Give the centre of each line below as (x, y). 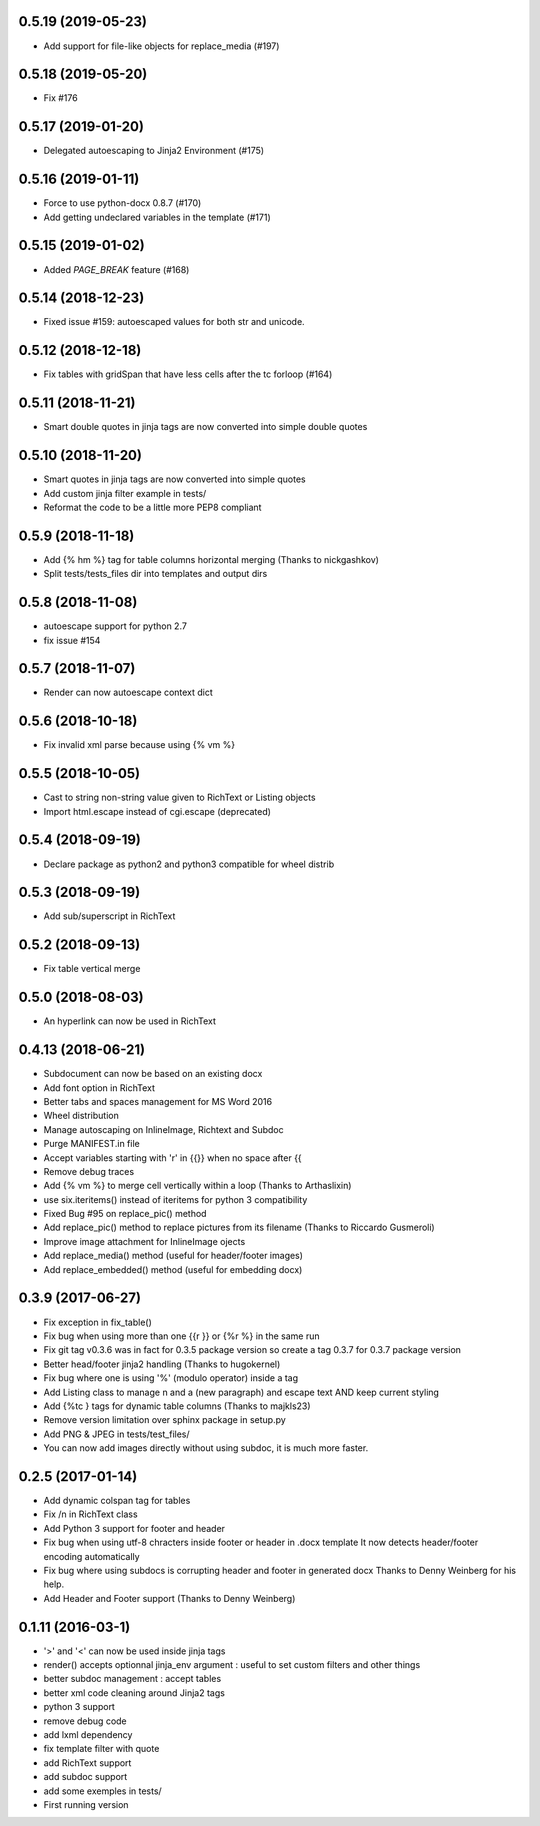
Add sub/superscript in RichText (109, 916)
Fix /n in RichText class (91, 1514)
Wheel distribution (81, 1116)
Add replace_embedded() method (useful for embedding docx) (173, 1269)
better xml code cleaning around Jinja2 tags (134, 1692)
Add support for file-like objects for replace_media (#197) (161, 46)
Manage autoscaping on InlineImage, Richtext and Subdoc (163, 1129)
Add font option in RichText (99, 1087)
